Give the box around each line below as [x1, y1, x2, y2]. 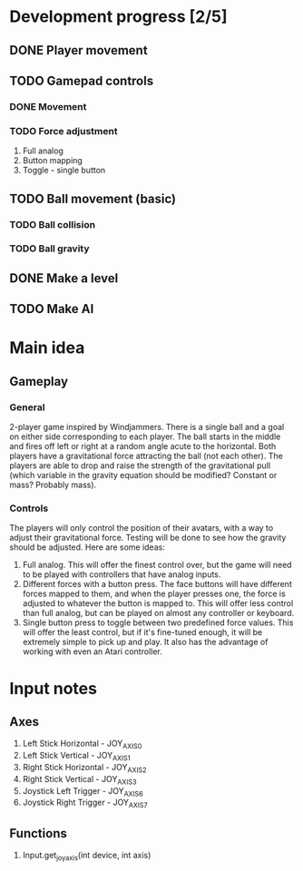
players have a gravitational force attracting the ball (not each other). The [9, 451, 283, 462]
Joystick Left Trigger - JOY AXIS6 [22, 785, 143, 798]
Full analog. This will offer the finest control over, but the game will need [22, 560, 292, 571]
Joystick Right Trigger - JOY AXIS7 [22, 797, 148, 810]
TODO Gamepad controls [9, 73, 154, 88]
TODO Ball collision [9, 218, 96, 230]
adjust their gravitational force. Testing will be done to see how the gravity [9, 533, 287, 543]
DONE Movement [9, 100, 87, 113]
